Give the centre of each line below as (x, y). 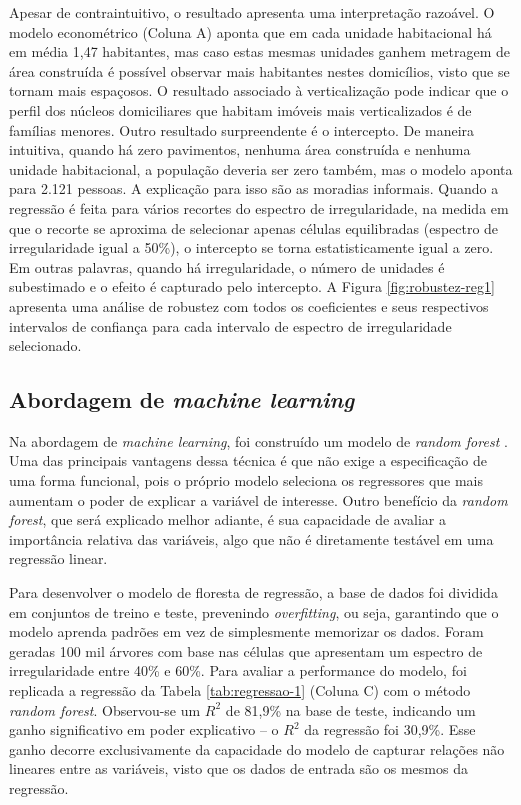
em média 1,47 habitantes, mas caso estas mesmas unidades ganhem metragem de (260, 51)
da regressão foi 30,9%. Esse (390, 729)
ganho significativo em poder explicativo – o (144, 729)
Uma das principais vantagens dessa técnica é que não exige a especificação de (248, 460)
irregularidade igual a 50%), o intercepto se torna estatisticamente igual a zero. (251, 247)
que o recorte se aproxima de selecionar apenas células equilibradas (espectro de (254, 227)
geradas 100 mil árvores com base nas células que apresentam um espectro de (246, 650)
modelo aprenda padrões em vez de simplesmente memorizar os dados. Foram (246, 631)
